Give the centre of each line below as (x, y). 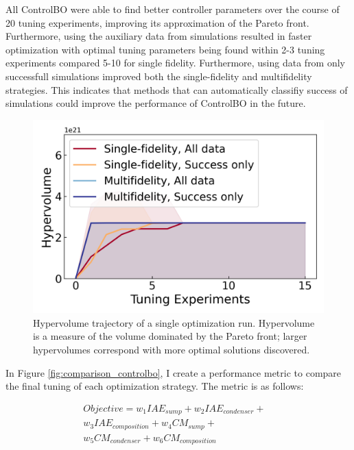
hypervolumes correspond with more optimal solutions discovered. (172, 349)
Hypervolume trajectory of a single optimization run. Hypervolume (174, 322)
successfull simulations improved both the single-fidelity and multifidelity (159, 76)
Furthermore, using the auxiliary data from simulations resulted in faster (159, 36)
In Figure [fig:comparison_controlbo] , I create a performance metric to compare (174, 372)
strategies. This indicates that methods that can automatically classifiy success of (177, 89)
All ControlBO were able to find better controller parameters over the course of (173, 9)
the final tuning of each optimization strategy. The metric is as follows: (155, 386)
